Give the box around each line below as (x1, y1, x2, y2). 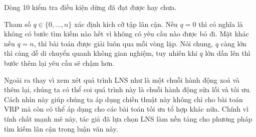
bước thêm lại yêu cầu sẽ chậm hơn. (4, 57, 115, 68)
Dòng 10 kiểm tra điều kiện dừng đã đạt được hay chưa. (4, 2, 177, 12)
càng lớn (220, 38, 247, 48)
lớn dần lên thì (205, 48, 250, 58)
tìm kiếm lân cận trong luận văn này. (4, 123, 118, 134)
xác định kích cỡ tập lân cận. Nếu (74, 18, 178, 29)
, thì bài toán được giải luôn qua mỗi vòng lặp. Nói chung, (34, 38, 213, 48)
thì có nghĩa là (198, 18, 243, 29)
